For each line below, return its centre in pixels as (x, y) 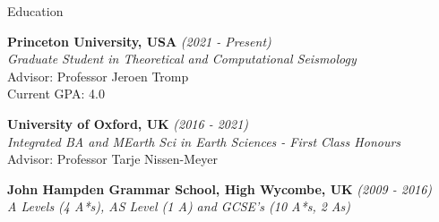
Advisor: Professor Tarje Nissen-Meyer (112, 159)
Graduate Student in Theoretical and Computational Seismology (182, 59)
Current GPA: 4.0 (56, 94)
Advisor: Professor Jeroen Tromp (98, 76)
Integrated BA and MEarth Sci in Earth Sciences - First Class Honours (204, 141)
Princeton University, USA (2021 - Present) (139, 41)
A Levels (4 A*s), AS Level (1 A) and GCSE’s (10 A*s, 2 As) (179, 206)
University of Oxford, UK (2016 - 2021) (128, 123)
